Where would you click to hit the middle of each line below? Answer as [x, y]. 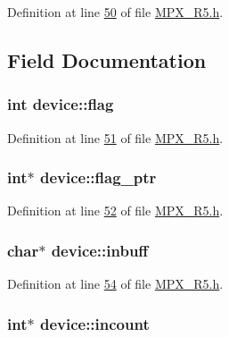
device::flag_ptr [98, 177]
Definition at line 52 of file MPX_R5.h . [115, 211]
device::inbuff [100, 250]
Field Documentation [107, 59]
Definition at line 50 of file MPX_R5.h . [115, 12]
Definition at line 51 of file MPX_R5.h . [115, 137]
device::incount [94, 323]
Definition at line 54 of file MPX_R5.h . [115, 284]
